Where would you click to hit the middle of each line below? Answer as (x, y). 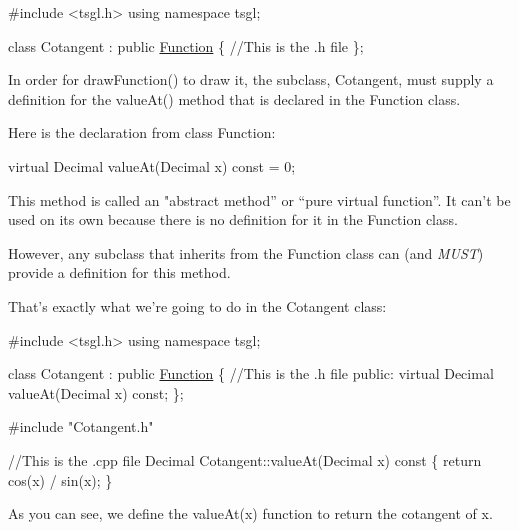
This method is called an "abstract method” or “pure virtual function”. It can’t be (259, 199)
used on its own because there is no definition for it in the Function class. (233, 219)
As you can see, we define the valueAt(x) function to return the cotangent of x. (250, 513)
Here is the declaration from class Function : (142, 132)
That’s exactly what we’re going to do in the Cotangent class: (197, 305)
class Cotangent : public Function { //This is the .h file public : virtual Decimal (251, 373)
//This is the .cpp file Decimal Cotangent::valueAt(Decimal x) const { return (245, 459)
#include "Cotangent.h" (81, 426)
